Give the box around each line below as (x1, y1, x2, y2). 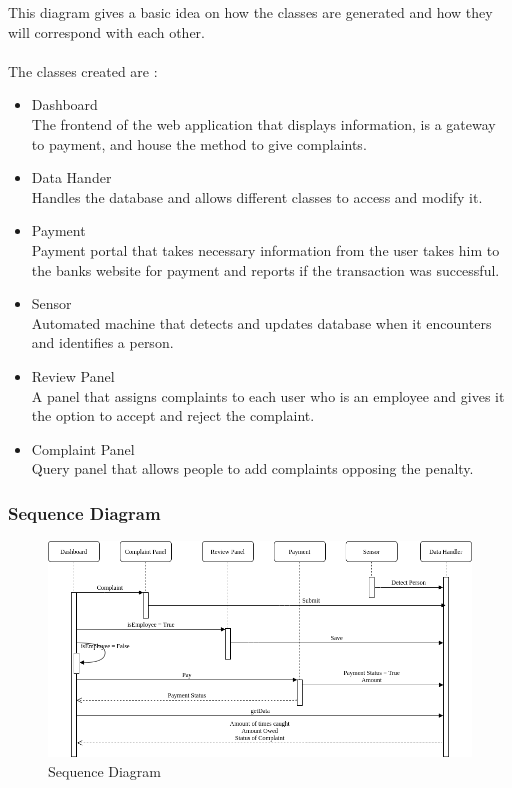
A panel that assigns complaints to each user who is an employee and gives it (31, 385, 505, 406)
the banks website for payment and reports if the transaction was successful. (31, 259, 500, 280)
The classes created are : (8, 60, 158, 81)
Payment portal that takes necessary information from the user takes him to (31, 239, 500, 260)
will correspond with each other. (8, 21, 205, 42)
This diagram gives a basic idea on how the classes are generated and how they (8, 2, 493, 22)
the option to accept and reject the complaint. (31, 405, 315, 426)
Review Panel (31, 365, 115, 386)
